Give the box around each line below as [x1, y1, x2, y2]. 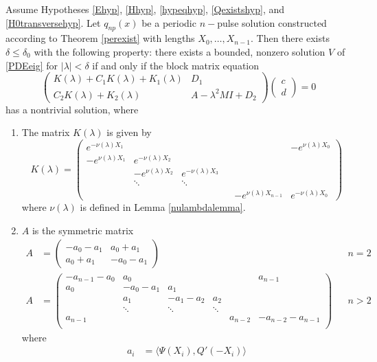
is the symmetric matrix [32, 223, 134, 237]
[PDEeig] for [5, 58, 58, 72]
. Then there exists [251, 31, 330, 45]
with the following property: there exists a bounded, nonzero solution [34, 44, 325, 58]
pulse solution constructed [217, 15, 327, 30]
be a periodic [141, 15, 196, 30]
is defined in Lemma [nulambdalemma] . [80, 200, 246, 214]
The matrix [21, 125, 70, 139]
